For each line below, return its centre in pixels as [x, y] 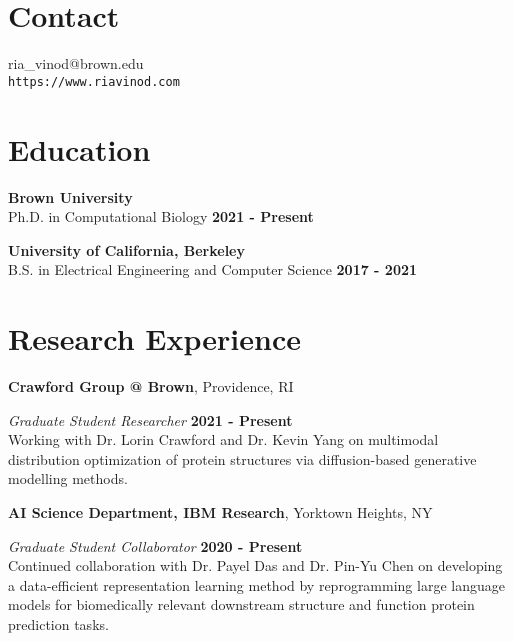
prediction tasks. [58, 623]
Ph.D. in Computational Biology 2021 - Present [161, 216]
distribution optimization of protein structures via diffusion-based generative [242, 458]
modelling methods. [68, 478]
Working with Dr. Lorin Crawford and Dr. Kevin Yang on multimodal [223, 439]
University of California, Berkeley [126, 249]
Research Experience [154, 338]
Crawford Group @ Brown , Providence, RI [151, 386]
